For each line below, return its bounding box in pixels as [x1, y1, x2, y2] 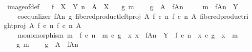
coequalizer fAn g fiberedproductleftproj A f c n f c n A [17, 11, 197, 21]
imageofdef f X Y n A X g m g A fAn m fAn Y [7, 1, 238, 11]
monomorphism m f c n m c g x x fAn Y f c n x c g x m [17, 29, 238, 39]
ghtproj [4, 20, 26, 30]
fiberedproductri [200, 11, 249, 21]
